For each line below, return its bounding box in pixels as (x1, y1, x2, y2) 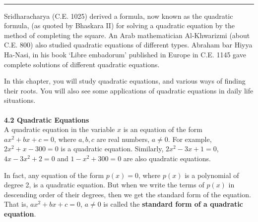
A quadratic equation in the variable (4, 124, 115, 134)
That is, (4, 199, 28, 209)
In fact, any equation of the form (4, 170, 104, 180)
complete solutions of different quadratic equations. (4, 59, 160, 69)
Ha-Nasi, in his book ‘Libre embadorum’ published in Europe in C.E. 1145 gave (4, 49, 246, 59)
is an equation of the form (123, 124, 202, 134)
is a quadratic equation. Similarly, (61, 143, 164, 154)
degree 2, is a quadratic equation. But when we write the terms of (4, 179, 204, 190)
